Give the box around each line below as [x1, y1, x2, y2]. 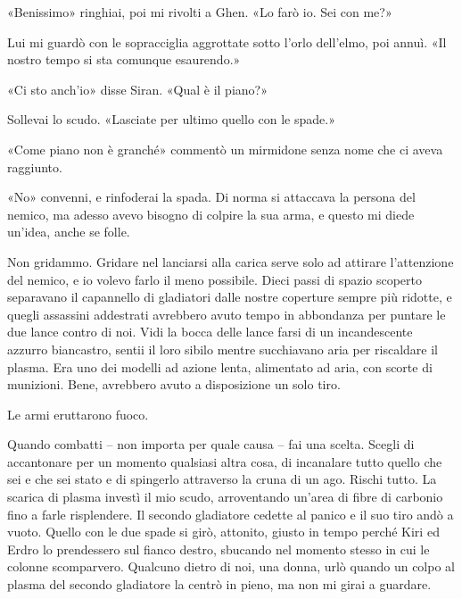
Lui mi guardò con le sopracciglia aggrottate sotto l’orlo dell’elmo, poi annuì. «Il [7, 32, 447, 51]
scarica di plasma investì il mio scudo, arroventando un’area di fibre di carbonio [7, 487, 443, 506]
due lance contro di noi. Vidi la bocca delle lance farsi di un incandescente [7, 322, 413, 341]
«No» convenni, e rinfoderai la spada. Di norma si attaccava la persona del [7, 187, 416, 206]
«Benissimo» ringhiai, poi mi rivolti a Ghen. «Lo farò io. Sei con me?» [7, 3, 392, 21]
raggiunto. [7, 157, 62, 176]
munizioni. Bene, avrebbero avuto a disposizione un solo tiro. [7, 375, 341, 394]
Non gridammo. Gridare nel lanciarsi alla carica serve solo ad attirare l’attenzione [7, 252, 454, 270]
